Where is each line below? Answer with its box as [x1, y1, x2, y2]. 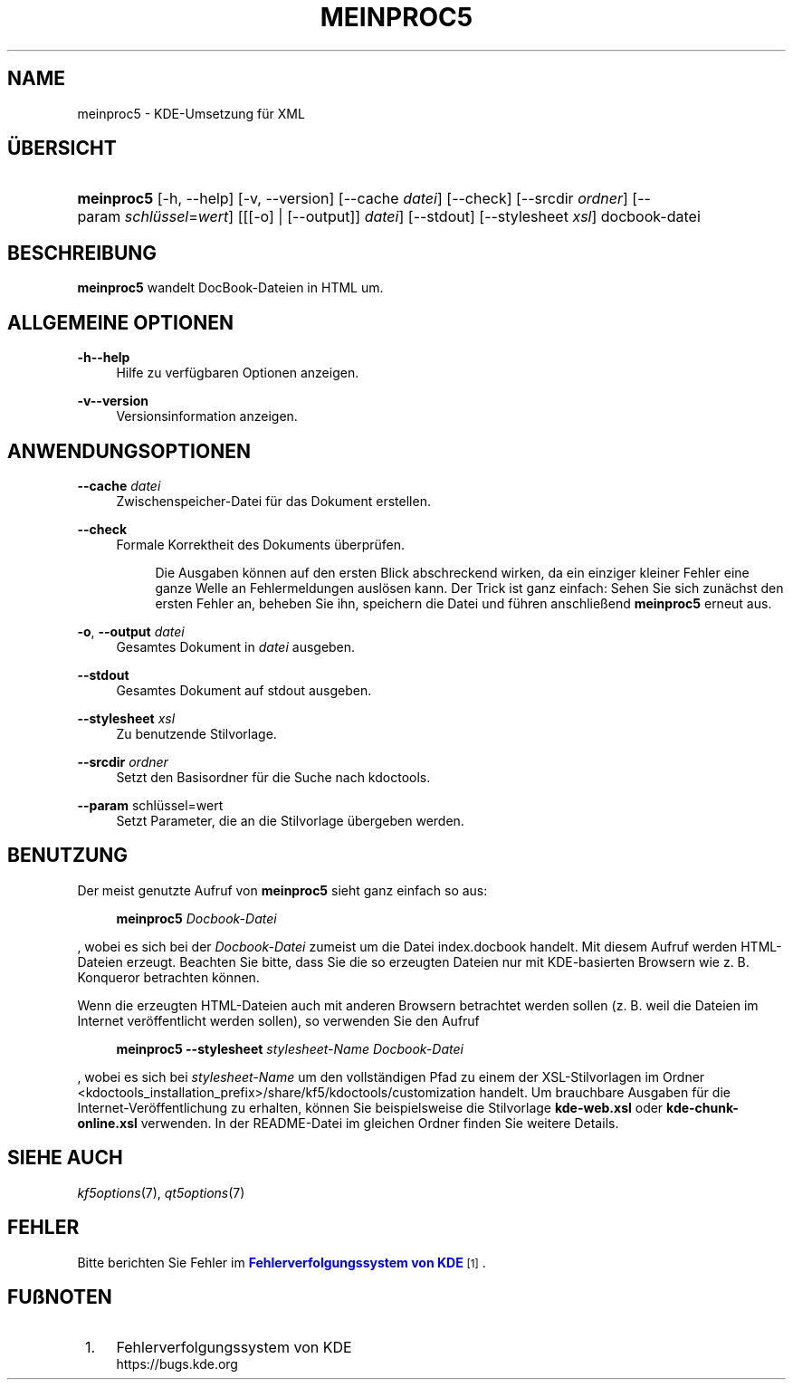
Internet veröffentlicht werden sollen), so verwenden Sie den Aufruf [77, 1012, 480, 1028]
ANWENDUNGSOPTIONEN [7, 439, 251, 463]
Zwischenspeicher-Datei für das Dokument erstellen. [116, 493, 431, 509]
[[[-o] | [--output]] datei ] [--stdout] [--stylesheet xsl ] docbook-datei [237, 207, 701, 226]
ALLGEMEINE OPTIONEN [7, 311, 234, 334]
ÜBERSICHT [7, 137, 117, 160]
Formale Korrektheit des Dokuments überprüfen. [116, 536, 405, 552]
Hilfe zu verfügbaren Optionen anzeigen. [116, 365, 359, 381]
